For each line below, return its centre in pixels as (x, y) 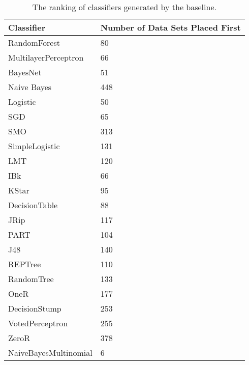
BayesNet (25, 72)
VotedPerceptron (38, 323)
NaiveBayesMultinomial (50, 353)
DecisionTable (33, 205)
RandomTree (31, 279)
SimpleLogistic (34, 146)
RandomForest (34, 43)
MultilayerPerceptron (46, 57)
